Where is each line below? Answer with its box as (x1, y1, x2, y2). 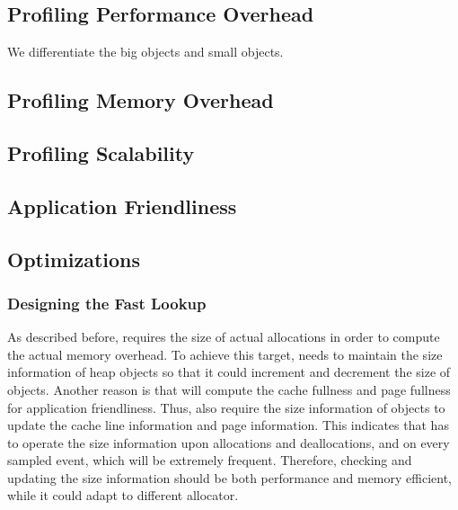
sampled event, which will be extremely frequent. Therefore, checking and (7, 451, 412, 470)
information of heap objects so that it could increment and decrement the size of (7, 362, 451, 381)
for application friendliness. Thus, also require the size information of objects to (7, 398, 445, 416)
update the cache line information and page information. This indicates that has (7, 416, 449, 434)
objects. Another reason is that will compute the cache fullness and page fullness (7, 380, 451, 398)
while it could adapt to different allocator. (7, 486, 239, 505)
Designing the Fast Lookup (7, 291, 207, 314)
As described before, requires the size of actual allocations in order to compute (7, 327, 440, 346)
